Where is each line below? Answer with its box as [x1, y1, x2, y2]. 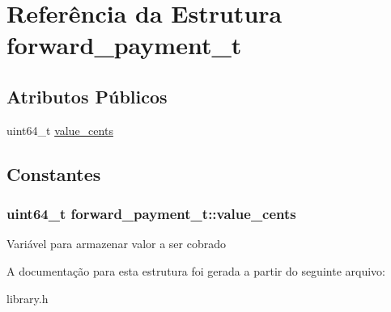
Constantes [6, 161, 101, 186]
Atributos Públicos [6, 83, 168, 108]
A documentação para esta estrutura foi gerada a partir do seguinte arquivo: [6, 262, 385, 279]
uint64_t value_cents [6, 121, 113, 138]
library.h [6, 289, 49, 306]
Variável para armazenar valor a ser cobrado [6, 235, 227, 252]
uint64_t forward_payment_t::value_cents [6, 204, 296, 224]
